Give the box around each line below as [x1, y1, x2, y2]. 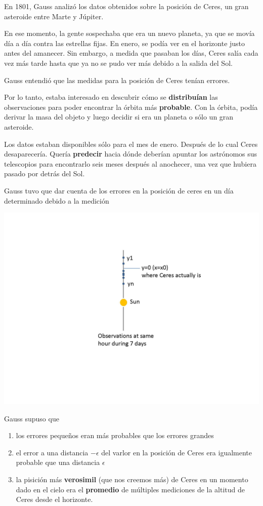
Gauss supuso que [4, 413, 59, 423]
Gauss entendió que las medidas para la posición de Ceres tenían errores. [4, 74, 230, 85]
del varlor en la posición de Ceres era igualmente [101, 447, 252, 457]
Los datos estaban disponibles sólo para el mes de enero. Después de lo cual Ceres [4, 138, 258, 149]
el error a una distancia [16, 447, 89, 457]
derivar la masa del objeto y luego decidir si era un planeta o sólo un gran [4, 111, 234, 122]
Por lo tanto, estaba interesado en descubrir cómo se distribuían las [4, 92, 218, 102]
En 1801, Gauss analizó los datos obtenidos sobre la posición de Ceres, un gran [4, 1, 249, 11]
